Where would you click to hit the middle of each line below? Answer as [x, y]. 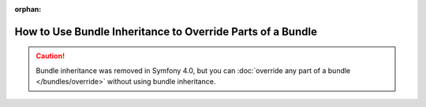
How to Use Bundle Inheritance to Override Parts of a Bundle [166, 31]
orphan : [28, 9]
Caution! [50, 56]
